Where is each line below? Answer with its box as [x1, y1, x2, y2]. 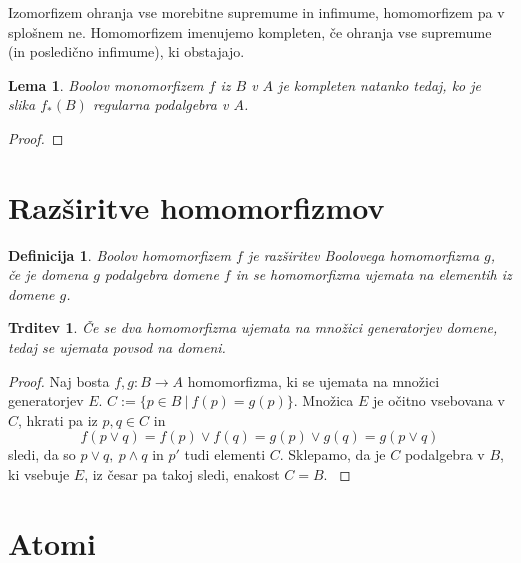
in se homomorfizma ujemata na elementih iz [235, 264, 512, 285]
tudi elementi [184, 444, 266, 465]
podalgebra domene [104, 264, 219, 285]
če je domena [8, 264, 89, 285]
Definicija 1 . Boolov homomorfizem [8, 244, 231, 265]
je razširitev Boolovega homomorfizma [247, 244, 480, 265]
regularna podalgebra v [92, 94, 229, 115]
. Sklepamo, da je [279, 444, 386, 465]
